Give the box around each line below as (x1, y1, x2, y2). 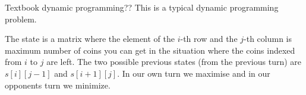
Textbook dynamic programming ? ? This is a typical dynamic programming (5, 1, 279, 13)
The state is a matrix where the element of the (5, 32, 175, 45)
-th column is (244, 32, 292, 45)
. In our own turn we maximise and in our (117, 67, 270, 79)
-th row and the (180, 32, 238, 45)
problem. (5, 12, 37, 25)
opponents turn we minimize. (5, 78, 111, 91)
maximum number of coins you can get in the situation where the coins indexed (5, 44, 295, 56)
